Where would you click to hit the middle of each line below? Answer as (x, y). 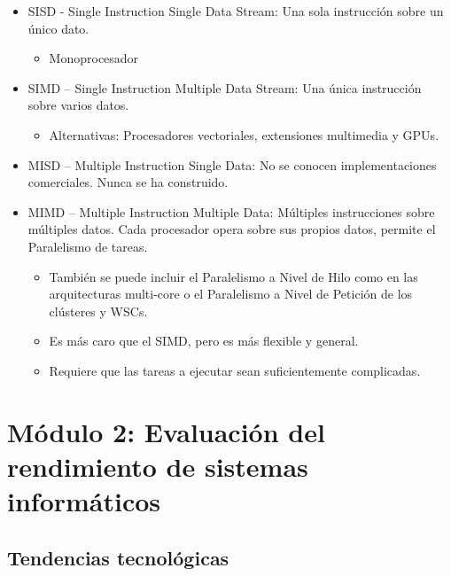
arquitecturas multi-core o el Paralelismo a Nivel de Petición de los (231, 294)
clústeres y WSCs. (98, 311)
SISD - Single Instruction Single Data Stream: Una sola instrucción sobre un (236, 11)
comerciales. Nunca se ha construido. (128, 182)
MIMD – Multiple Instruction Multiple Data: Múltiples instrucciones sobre (231, 211)
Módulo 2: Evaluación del (166, 431)
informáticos (84, 501)
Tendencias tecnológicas (118, 557)
